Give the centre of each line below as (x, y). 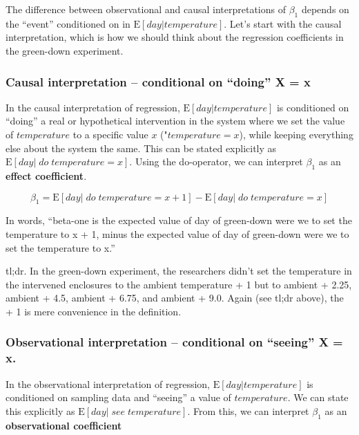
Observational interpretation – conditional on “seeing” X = (174, 342)
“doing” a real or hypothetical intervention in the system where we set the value (175, 121)
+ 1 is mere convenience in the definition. (94, 311)
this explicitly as (40, 410)
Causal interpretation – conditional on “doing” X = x (158, 81)
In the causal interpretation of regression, (93, 107)
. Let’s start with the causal (283, 23)
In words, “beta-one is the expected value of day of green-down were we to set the (179, 220)
